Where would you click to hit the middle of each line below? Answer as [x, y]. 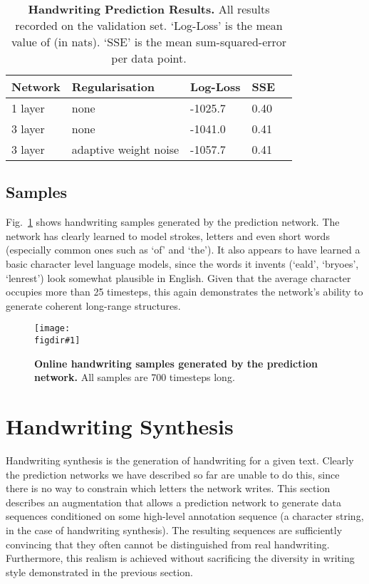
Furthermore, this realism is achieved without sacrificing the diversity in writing [180, 558]
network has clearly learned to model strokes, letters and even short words [168, 235]
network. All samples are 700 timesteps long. [135, 377]
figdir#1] [57, 341]
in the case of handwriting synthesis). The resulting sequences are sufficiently [174, 530]
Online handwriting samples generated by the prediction [176, 363]
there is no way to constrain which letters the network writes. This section [168, 488]
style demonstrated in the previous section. [99, 572]
